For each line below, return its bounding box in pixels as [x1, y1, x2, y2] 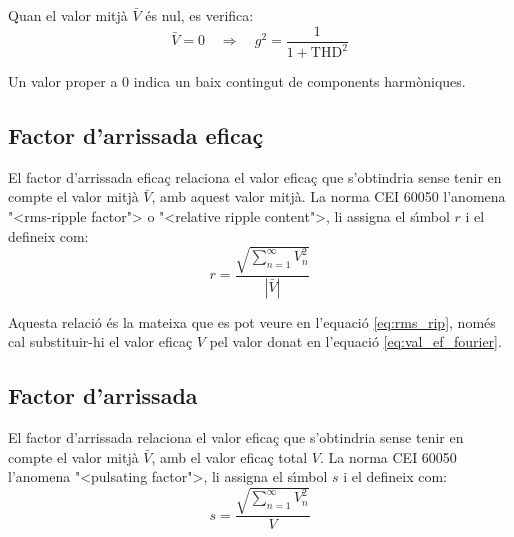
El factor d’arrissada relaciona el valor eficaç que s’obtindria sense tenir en [8, 426, 464, 447]
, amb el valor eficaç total [151, 446, 308, 467]
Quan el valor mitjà [8, 5, 128, 25]
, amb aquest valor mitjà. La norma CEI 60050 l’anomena [151, 186, 506, 207]
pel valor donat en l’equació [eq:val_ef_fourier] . [209, 331, 502, 352]
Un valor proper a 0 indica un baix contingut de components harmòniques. [8, 71, 466, 91]
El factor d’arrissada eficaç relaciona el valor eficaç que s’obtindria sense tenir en [8, 166, 502, 187]
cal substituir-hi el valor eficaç [8, 331, 193, 352]
